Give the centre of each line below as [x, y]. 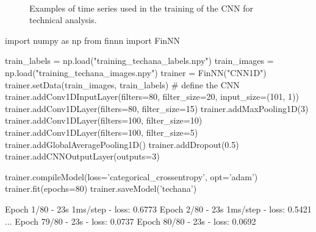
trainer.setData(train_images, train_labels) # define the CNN [122, 84]
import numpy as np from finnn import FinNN [93, 40]
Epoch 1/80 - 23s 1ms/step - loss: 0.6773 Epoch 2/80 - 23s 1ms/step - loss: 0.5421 [158, 209]
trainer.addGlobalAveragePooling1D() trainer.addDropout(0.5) [122, 144]
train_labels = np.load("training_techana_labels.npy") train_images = [139, 61]
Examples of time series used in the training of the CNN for [141, 8]
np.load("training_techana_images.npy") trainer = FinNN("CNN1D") [136, 72]
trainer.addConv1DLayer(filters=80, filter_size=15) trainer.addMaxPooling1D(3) [157, 108]
